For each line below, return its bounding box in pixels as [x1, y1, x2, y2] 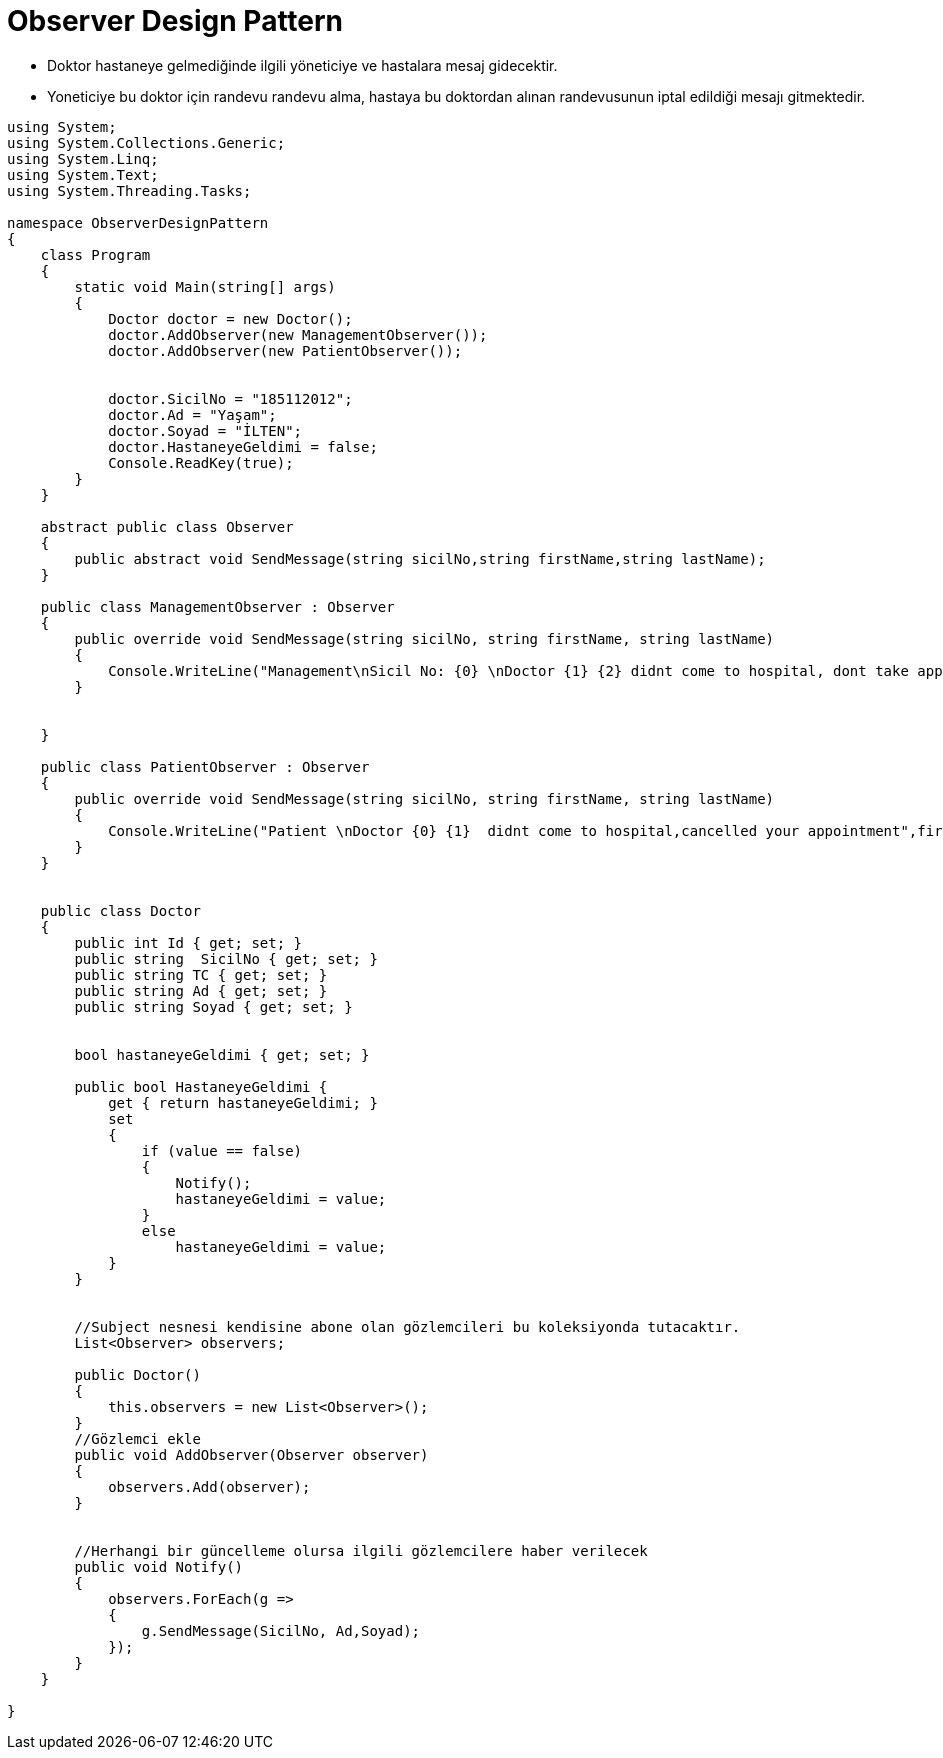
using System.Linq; [7, 150, 159, 167]
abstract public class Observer [40, 518, 294, 535]
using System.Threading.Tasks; [7, 182, 252, 199]
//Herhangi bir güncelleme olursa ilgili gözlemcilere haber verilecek [74, 1542, 648, 1559]
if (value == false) [141, 1142, 303, 1159]
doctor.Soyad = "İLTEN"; [108, 422, 303, 439]
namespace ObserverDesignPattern [7, 214, 269, 231]
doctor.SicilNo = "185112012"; [108, 390, 353, 407]
